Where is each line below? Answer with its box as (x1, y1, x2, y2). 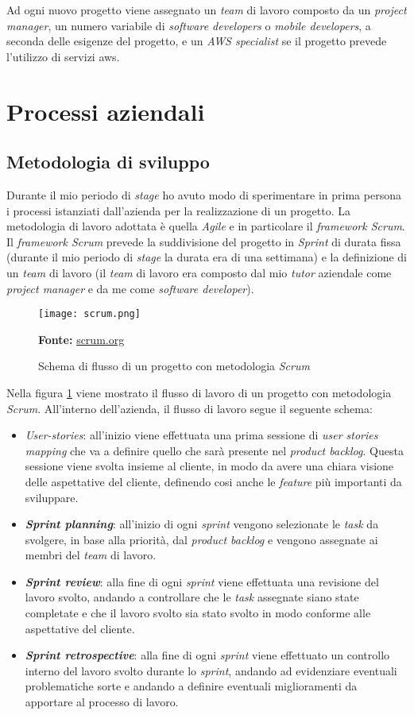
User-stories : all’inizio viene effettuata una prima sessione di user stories (25, 427, 378, 443)
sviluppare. (25, 489, 79, 505)
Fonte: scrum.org (38, 330, 125, 347)
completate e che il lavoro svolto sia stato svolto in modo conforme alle (25, 605, 371, 621)
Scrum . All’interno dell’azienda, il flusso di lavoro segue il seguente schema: (6, 400, 373, 416)
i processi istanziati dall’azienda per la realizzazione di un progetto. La (6, 202, 351, 218)
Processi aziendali (6, 95, 205, 127)
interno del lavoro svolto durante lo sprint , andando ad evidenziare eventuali (25, 662, 397, 678)
